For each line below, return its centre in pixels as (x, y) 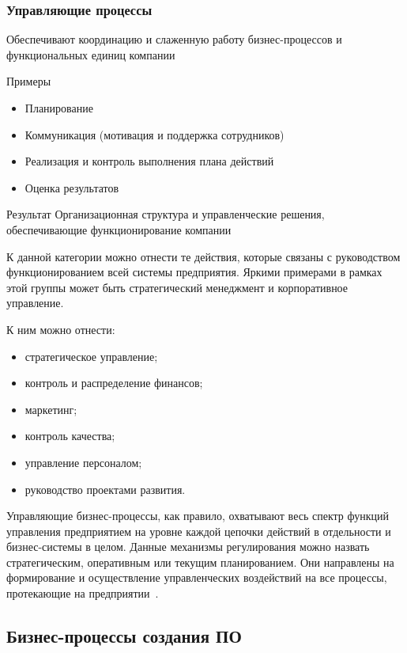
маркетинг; (51, 409)
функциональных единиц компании (91, 54)
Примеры (29, 81)
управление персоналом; (83, 462)
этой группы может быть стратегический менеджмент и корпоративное (177, 287)
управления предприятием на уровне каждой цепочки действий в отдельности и (199, 531)
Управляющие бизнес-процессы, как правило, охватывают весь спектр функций (198, 516)
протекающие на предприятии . (83, 593)
